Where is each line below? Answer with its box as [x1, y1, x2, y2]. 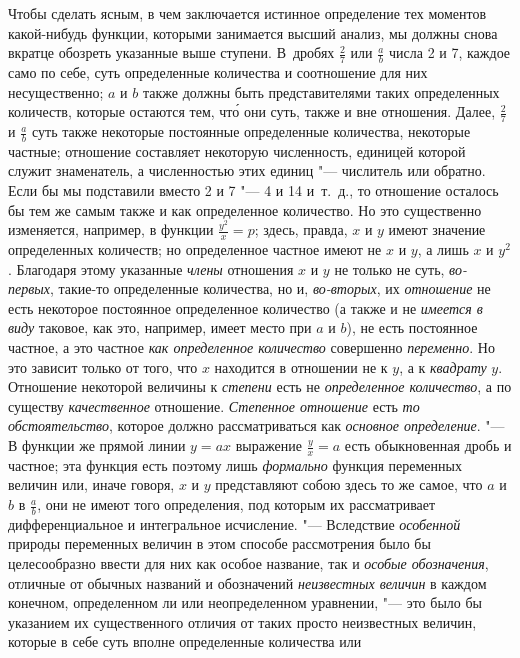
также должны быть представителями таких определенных [142, 81, 500, 102]
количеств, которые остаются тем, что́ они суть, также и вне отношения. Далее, [8, 101, 496, 122]
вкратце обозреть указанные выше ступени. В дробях [8, 42, 335, 63]
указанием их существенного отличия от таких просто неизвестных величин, [8, 611, 477, 632]
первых [8, 278, 50, 299]
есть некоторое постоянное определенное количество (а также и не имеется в [8, 297, 483, 318]
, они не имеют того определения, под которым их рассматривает [37, 494, 436, 515]
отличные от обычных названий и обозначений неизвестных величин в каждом [8, 572, 487, 593]
